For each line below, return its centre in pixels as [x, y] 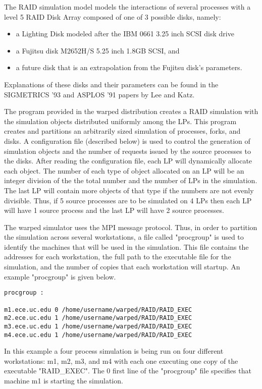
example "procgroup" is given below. [60, 276]
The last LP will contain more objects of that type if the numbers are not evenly [129, 190]
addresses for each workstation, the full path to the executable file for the [118, 257]
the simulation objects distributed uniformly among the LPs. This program [120, 121]
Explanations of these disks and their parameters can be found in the [111, 84]
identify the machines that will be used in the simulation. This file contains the [126, 246]
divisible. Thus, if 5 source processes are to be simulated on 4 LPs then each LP [128, 200]
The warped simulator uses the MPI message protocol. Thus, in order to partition [131, 227]
